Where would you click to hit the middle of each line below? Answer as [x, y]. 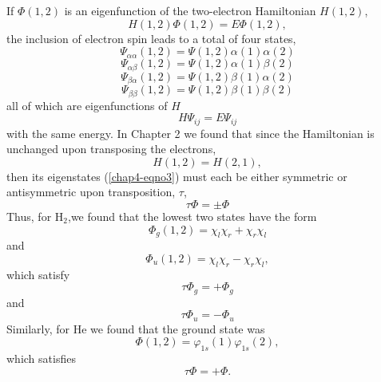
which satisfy [38, 274]
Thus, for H [35, 216]
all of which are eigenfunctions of [87, 105]
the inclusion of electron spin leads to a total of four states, [151, 38]
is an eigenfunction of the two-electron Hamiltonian [190, 10]
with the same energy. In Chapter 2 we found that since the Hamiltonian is [190, 133]
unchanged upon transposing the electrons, [111, 149]
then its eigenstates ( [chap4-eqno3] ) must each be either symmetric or [177, 176]
